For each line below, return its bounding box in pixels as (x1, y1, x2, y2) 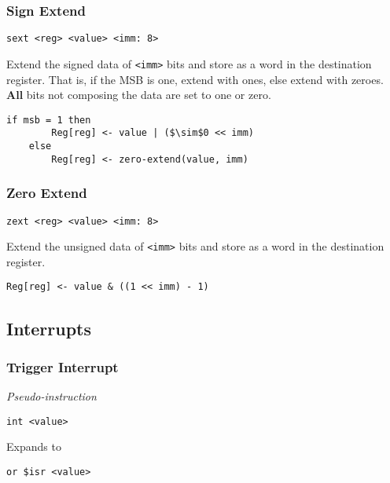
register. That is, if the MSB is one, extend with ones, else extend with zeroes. (6, 71, 384, 87)
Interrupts (6, 316, 92, 340)
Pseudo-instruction (6, 388, 97, 404)
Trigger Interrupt (6, 357, 119, 376)
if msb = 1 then (6, 114, 91, 126)
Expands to (6, 438, 61, 455)
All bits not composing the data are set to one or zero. (6, 86, 271, 103)
